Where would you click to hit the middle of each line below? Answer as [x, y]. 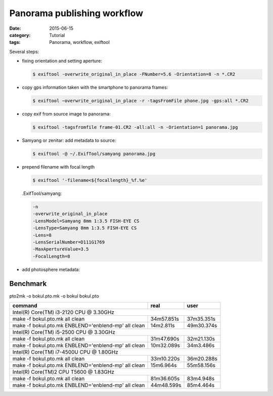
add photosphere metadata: [51, 269]
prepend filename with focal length [58, 167]
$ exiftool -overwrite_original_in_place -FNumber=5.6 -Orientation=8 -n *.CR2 [134, 74]
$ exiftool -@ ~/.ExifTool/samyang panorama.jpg [94, 154]
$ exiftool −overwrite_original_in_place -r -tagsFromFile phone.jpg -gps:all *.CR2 [141, 101]
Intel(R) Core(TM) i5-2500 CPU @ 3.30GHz [64, 332]
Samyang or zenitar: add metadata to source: [69, 140]
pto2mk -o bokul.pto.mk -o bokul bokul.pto [54, 296]
